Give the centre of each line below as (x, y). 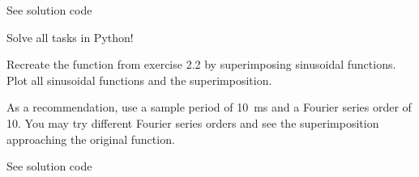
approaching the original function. (91, 139)
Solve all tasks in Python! (70, 37)
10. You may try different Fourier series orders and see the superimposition (193, 122)
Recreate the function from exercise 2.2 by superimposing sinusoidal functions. (201, 64)
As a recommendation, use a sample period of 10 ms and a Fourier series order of (209, 107)
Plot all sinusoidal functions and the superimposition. (139, 80)
